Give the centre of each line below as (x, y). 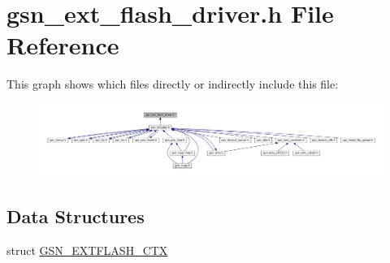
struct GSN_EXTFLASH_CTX (87, 250)
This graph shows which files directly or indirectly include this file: (173, 84)
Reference (63, 45)
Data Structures (76, 216)
